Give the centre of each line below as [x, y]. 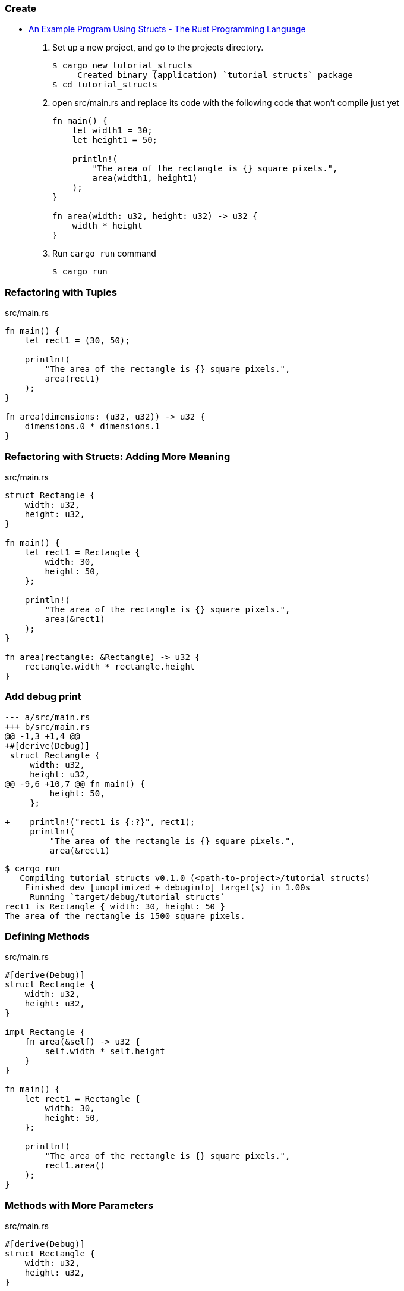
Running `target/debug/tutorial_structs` [127, 897]
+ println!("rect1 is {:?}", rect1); [100, 822]
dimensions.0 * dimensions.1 [92, 426]
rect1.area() [75, 1166]
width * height [107, 226]
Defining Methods [47, 936]
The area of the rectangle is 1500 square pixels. [125, 916]
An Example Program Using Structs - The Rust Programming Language [167, 29]
